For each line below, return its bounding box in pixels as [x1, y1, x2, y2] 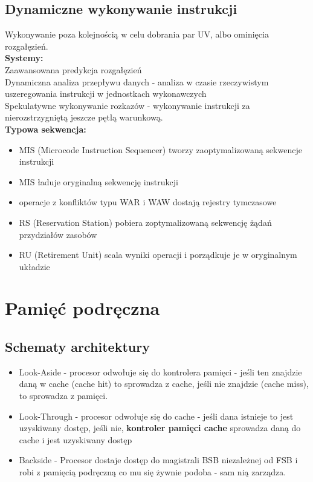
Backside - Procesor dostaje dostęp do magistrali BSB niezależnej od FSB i [19, 454, 298, 466]
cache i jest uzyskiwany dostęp [19, 433, 132, 446]
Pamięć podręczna [5, 295, 160, 320]
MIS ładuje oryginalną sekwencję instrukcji [19, 175, 178, 188]
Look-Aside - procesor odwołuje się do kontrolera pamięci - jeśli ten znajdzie [19, 365, 302, 378]
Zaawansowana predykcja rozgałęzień [5, 63, 142, 76]
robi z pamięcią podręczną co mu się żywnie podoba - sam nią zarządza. [19, 466, 286, 478]
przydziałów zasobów [19, 228, 97, 240]
